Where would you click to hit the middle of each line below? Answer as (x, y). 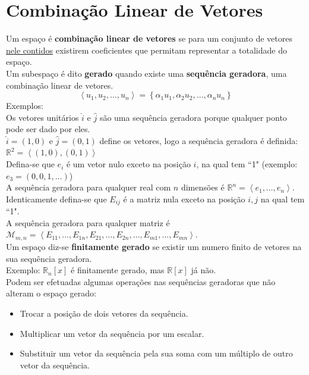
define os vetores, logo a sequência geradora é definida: (199, 140)
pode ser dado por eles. (48, 129)
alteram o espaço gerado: (51, 293)
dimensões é (203, 187)
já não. (204, 270)
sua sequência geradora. (49, 258)
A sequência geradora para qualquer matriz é (88, 222)
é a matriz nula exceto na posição (184, 199)
